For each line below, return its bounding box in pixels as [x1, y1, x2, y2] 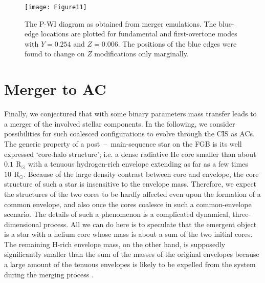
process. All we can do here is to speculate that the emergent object [43, 218, 257, 229]
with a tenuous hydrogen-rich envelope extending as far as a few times [28, 158, 248, 169]
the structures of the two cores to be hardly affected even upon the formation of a [4, 188, 261, 199]
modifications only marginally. [94, 48, 189, 59]
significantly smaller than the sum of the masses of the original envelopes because [4, 249, 259, 259]
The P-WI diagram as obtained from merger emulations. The [25, 18, 216, 29]
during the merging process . [4, 269, 94, 279]
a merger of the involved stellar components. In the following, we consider [4, 118, 235, 129]
